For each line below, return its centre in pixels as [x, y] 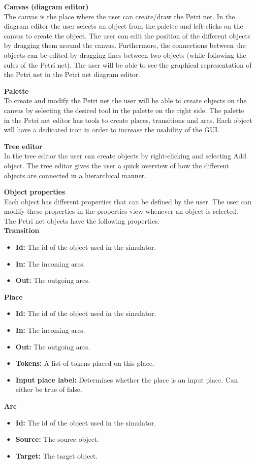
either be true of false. [49, 389]
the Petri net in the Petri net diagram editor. [72, 74]
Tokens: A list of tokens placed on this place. [85, 363]
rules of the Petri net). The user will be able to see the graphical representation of [128, 64]
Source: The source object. [57, 439]
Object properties [35, 192]
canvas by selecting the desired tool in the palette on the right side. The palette [124, 110]
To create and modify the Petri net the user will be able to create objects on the [125, 100]
